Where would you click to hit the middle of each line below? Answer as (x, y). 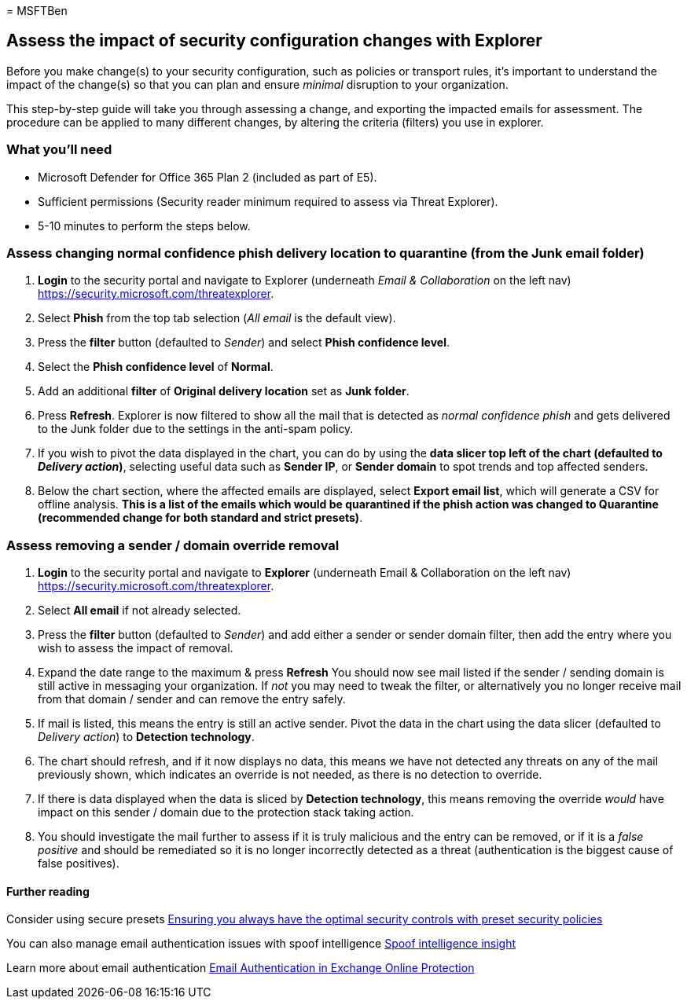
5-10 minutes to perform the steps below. (144, 226)
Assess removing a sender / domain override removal (173, 545)
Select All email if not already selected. (140, 611)
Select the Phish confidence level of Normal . (156, 367)
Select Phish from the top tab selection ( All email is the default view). (217, 318)
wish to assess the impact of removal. (136, 648)
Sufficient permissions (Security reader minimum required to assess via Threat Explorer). (268, 201)
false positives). (79, 864)
